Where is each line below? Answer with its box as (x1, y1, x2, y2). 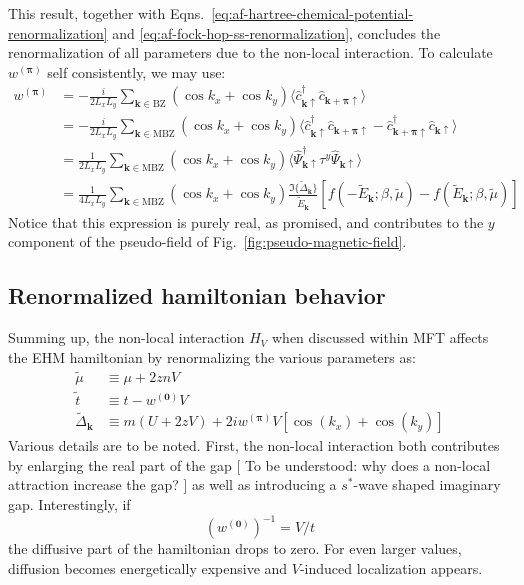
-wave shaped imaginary (353, 474, 501, 495)
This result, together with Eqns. (8, 3, 205, 23)
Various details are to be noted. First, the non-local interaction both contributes (8, 435, 500, 456)
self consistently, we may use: (47, 61, 226, 82)
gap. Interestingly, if (8, 494, 131, 515)
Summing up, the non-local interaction (8, 327, 245, 348)
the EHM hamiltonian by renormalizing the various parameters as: (8, 346, 416, 367)
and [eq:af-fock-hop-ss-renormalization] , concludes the (112, 22, 441, 43)
